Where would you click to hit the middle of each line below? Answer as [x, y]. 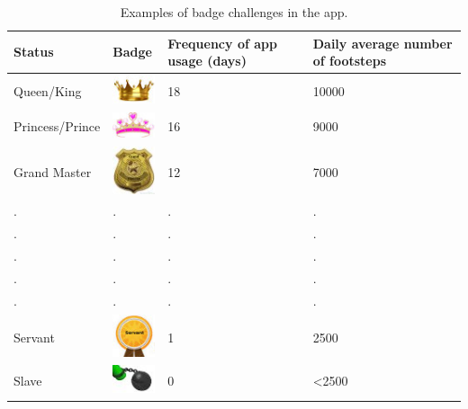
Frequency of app [222, 43]
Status [34, 52]
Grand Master [53, 171]
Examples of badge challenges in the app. [234, 12]
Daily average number [382, 43]
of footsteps [350, 61]
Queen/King [48, 91]
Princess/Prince [57, 126]
